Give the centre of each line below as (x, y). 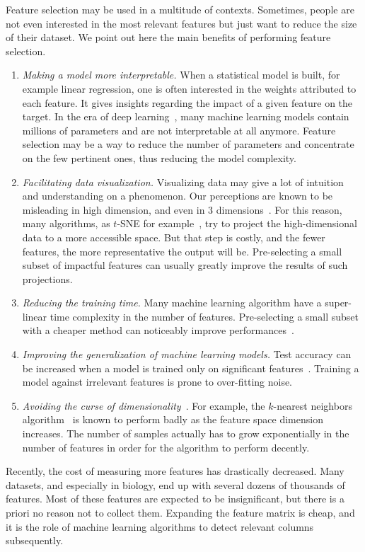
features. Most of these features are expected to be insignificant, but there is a (175, 499)
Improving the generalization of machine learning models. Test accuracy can (187, 354)
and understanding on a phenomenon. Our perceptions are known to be (178, 196)
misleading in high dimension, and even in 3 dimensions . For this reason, (182, 209)
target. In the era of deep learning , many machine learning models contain (186, 116)
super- (338, 303)
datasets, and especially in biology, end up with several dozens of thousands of (175, 484)
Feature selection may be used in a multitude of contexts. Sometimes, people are (180, 9)
